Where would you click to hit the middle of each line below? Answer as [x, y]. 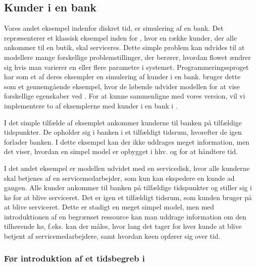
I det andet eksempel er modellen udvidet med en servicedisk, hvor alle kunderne [127, 168]
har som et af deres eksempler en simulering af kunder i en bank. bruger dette [122, 77]
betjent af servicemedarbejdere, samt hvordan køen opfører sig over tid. [112, 236]
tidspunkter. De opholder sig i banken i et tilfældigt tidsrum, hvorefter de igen [123, 132]
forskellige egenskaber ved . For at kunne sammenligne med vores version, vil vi [125, 96]
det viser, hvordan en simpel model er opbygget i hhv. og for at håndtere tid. [121, 151]
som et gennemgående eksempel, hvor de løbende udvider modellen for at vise [122, 86]
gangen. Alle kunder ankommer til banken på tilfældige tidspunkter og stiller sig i [128, 187]
